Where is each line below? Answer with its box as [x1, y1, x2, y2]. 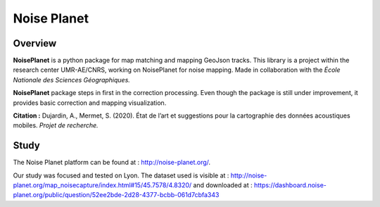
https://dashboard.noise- [253, 181, 327, 189]
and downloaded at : [193, 181, 253, 189]
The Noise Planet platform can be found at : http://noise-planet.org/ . [13, 158, 211, 167]
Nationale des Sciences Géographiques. [13, 75, 130, 84]
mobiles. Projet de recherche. [13, 121, 99, 130]
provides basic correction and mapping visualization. [13, 99, 167, 107]
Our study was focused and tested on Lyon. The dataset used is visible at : [13, 171, 229, 180]
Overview [13, 37, 57, 49]
